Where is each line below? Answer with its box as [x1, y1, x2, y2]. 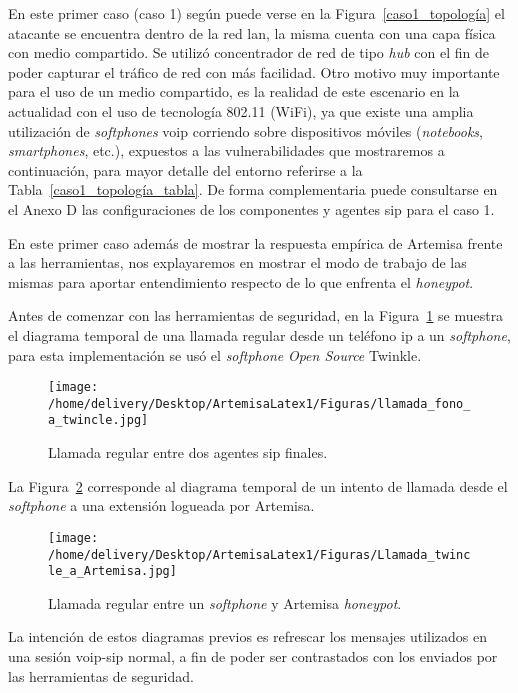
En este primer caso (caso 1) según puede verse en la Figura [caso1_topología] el [8, 3, 505, 23]
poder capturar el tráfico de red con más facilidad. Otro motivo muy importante [8, 61, 500, 82]
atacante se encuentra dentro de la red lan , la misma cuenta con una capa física [8, 22, 496, 43]
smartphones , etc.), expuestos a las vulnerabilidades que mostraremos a [8, 140, 445, 161]
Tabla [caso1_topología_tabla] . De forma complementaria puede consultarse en [8, 179, 498, 200]
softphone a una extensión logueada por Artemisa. [8, 495, 315, 516]
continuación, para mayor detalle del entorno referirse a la [8, 159, 363, 180]
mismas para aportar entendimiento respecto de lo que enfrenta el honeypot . [8, 271, 474, 292]
